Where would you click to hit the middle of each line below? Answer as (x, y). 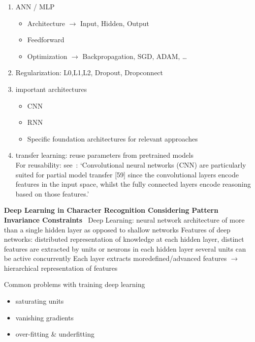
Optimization (47, 56)
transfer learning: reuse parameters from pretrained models (104, 155)
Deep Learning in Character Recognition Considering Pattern (111, 210)
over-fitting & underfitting (55, 334)
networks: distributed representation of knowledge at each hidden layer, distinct (124, 239)
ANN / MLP (35, 6)
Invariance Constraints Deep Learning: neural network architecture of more (124, 219)
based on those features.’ (52, 193)
